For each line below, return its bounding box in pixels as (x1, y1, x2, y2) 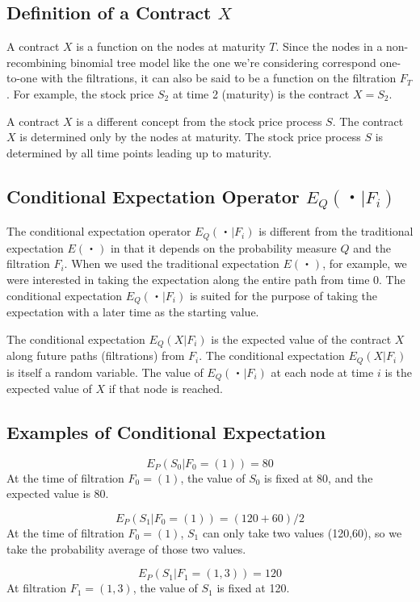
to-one (6, 69, 38, 86)
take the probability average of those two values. (6, 540, 246, 557)
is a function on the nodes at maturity (76, 38, 266, 55)
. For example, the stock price (6, 85, 154, 102)
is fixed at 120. (216, 579, 290, 596)
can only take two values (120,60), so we (202, 524, 402, 541)
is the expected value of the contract (211, 330, 392, 347)
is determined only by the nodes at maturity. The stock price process (19, 128, 361, 145)
